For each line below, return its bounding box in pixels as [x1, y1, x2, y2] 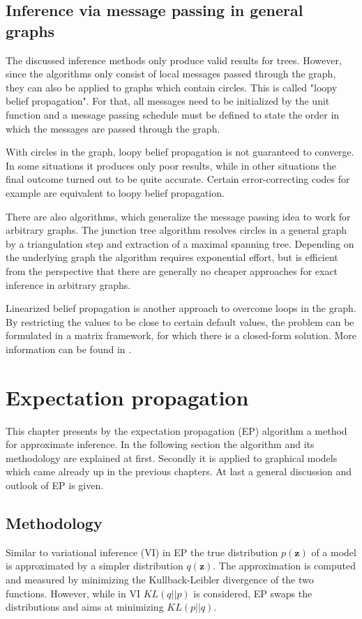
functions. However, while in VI [6, 586, 141, 600]
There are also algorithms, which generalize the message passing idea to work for [6, 209, 351, 223]
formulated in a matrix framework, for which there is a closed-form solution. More [6, 328, 356, 343]
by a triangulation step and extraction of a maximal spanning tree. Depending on [6, 236, 354, 251]
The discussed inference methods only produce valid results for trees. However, [6, 52, 342, 67]
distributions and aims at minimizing [6, 599, 164, 614]
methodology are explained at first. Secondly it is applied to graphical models [6, 450, 338, 465]
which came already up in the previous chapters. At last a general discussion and [6, 464, 352, 479]
